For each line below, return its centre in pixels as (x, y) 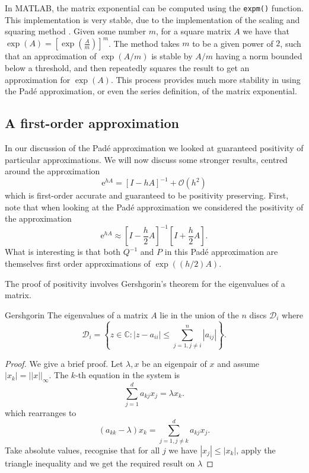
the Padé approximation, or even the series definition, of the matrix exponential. (151, 91)
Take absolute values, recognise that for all (82, 450)
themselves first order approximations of (78, 263)
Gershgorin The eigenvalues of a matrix (77, 314)
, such (291, 43)
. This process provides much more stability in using (206, 79)
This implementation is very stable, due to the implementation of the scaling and (152, 19)
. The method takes (144, 43)
